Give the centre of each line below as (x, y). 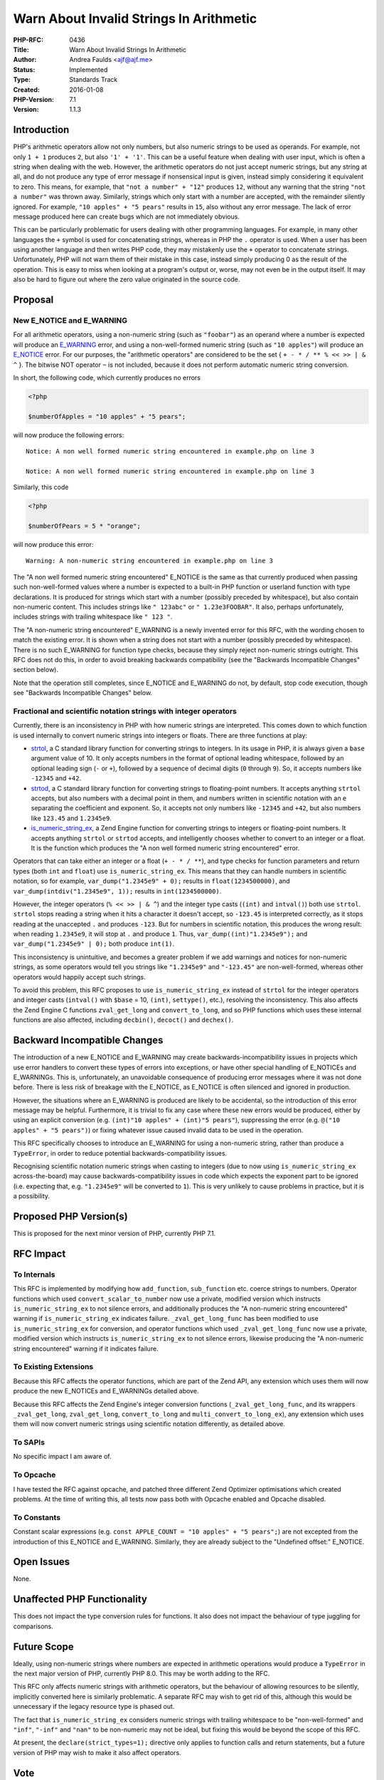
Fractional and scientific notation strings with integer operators (125, 711)
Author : (25, 60)
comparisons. (33, 1626)
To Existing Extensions (53, 1367)
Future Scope (43, 1646)
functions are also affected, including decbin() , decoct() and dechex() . (123, 1020)
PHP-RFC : (28, 40)
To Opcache (34, 1475)
